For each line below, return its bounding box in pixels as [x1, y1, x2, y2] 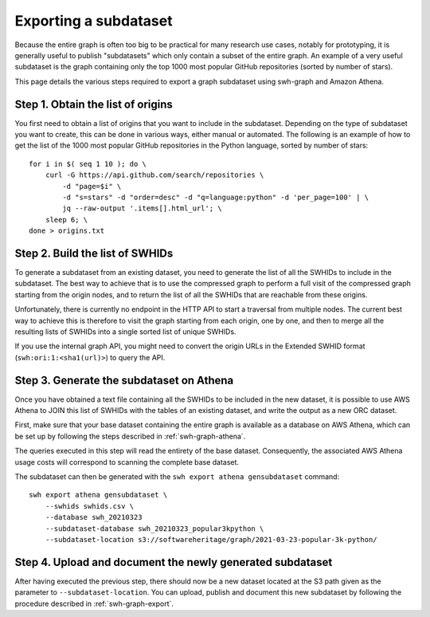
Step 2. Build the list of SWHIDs [14, 246, 174, 260]
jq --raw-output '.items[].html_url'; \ [62, 204, 222, 213]
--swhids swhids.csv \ [45, 501, 135, 510]
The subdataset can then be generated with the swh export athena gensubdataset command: [14, 472, 340, 481]
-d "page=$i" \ [62, 182, 122, 191]
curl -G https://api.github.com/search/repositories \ [45, 171, 264, 179]
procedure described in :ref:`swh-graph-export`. [14, 599, 174, 608]
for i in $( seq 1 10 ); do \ [29, 159, 147, 168]
